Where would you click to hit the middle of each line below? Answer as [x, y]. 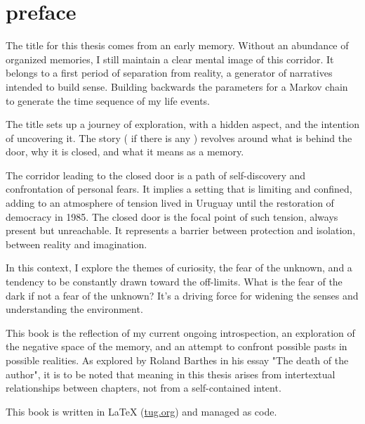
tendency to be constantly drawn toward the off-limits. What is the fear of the [174, 282]
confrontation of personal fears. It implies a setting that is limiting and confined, [179, 189]
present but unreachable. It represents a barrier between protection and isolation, [181, 230]
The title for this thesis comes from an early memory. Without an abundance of [177, 45]
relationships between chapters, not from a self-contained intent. [144, 388]
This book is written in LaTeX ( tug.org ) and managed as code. [141, 411]
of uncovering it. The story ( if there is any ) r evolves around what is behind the [179, 137]
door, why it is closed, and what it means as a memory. [125, 152]
